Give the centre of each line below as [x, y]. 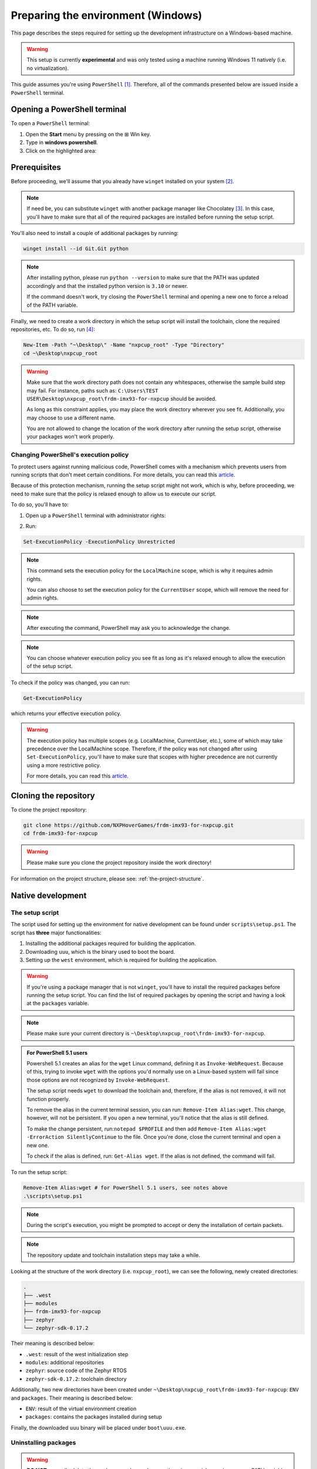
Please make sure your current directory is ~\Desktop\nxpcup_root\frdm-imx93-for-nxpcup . [146, 1034]
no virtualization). [48, 68]
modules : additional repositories [65, 1362]
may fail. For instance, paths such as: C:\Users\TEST [92, 390]
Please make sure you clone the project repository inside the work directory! [119, 862]
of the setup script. [50, 666]
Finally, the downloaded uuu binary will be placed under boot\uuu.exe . [99, 1427]
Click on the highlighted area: [61, 150]
